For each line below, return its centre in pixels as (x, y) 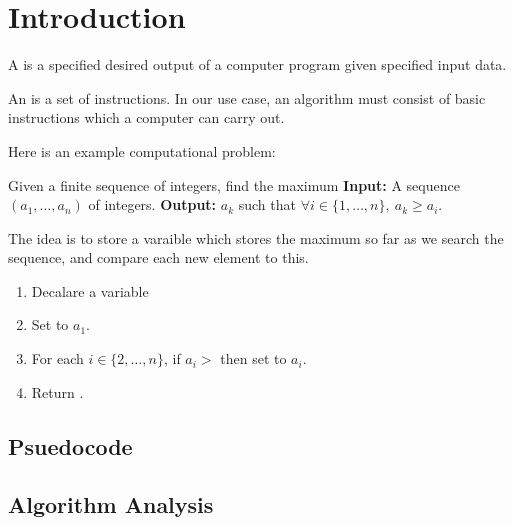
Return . (57, 391)
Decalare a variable (90, 290)
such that (267, 204)
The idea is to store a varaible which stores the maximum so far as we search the (256, 237)
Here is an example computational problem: (142, 150)
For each (57, 358)
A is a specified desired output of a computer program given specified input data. (257, 64)
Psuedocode (70, 445)
